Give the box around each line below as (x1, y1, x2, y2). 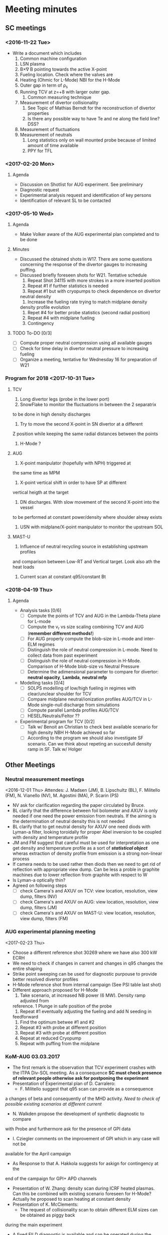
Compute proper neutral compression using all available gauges (20, 340, 152, 346)
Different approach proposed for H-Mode (12, 987, 98, 993)
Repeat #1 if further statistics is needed (27, 283, 109, 289)
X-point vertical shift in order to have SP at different (20, 479, 127, 486)
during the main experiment (5, 1222, 63, 1227)
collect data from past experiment (27, 652, 98, 658)
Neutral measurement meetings (5, 776, 84, 783)
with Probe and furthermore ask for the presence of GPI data (5, 1126, 131, 1132)
